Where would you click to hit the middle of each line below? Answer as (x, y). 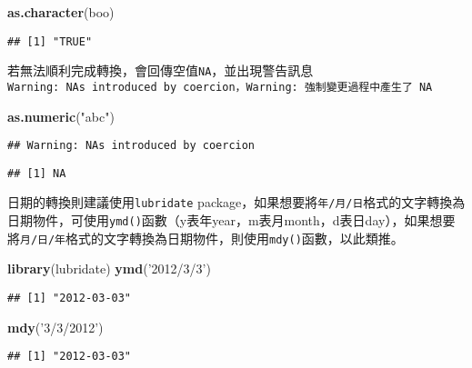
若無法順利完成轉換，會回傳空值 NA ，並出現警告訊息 (161, 70)
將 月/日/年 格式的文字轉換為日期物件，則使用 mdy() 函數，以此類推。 (206, 238)
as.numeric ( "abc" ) (61, 116)
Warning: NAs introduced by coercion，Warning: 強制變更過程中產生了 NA (220, 87)
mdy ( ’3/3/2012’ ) (55, 327)
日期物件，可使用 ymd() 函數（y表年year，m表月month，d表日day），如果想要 (231, 220)
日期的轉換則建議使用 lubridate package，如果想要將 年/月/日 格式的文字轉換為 (236, 202)
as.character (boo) (61, 12)
